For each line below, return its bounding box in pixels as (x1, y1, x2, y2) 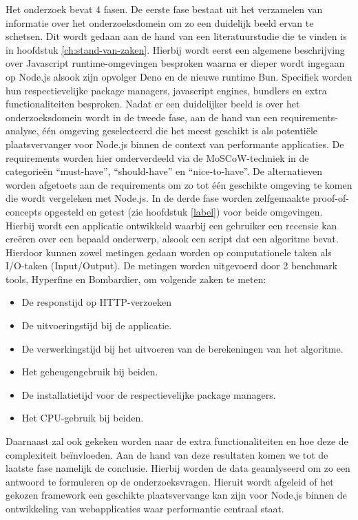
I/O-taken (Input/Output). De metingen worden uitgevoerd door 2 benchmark (6, 258, 338, 273)
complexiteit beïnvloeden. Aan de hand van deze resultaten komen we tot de (6, 447, 328, 461)
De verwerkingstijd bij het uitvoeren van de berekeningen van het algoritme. (21, 341, 344, 355)
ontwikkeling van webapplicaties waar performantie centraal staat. (6, 501, 284, 515)
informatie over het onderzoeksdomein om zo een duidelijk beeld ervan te (6, 15, 314, 30)
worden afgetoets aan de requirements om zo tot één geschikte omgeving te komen (6, 177, 352, 191)
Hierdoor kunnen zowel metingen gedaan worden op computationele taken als (6, 245, 332, 259)
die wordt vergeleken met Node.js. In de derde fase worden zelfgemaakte (6, 191, 310, 205)
